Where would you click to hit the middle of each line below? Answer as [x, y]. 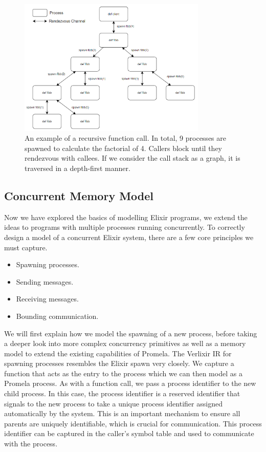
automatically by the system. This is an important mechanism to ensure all [122, 413]
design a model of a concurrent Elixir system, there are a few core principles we [129, 237]
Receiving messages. [47, 299]
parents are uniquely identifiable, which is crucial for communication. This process [133, 423]
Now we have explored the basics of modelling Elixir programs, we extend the [126, 217]
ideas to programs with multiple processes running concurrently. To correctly [125, 227]
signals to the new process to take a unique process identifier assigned [113, 403]
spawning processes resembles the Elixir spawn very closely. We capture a [119, 363]
